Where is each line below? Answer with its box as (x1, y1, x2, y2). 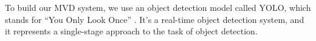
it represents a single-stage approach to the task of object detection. (5, 25, 258, 37)
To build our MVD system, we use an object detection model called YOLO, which (5, 1, 311, 13)
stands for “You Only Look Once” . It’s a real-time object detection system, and (5, 13, 304, 25)
